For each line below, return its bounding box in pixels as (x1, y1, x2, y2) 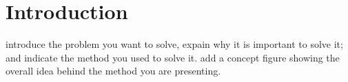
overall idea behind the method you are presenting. (6, 64, 221, 78)
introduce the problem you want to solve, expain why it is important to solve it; (6, 37, 343, 51)
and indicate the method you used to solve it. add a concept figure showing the (6, 50, 340, 64)
